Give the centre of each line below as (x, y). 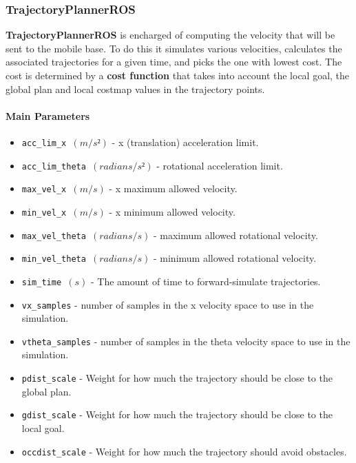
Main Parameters (48, 115)
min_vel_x (44, 213)
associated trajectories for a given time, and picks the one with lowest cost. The (174, 62)
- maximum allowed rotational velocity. (235, 235)
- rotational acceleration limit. (220, 165)
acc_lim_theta (54, 166)
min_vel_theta (54, 259)
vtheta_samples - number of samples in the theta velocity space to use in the (186, 341)
